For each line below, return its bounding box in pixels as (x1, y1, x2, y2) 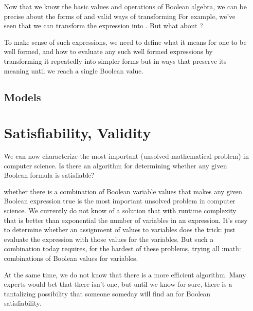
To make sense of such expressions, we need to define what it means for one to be (4, 37, 247, 47)
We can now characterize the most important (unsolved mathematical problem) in (4, 151, 249, 161)
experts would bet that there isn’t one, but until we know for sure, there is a (4, 279, 233, 289)
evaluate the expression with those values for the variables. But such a (4, 234, 214, 244)
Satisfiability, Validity (4, 123, 151, 143)
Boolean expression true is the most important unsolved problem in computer (4, 196, 235, 206)
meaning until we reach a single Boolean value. (4, 65, 144, 75)
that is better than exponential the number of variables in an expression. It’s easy (4, 215, 248, 225)
